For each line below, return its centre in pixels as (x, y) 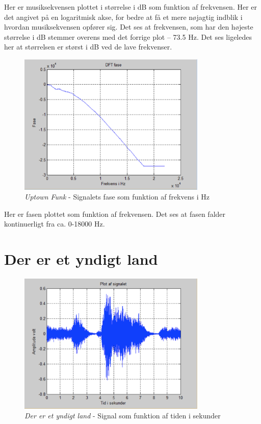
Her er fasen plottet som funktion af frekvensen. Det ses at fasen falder (115, 214)
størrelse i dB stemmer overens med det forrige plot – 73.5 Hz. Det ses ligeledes (128, 36)
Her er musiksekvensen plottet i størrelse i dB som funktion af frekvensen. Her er (131, 7)
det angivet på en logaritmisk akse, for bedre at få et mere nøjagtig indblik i (123, 17)
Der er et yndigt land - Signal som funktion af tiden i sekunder (123, 416)
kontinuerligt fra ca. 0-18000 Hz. (55, 224)
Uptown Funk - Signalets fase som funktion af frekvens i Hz (117, 197)
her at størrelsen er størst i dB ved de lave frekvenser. (88, 47)
